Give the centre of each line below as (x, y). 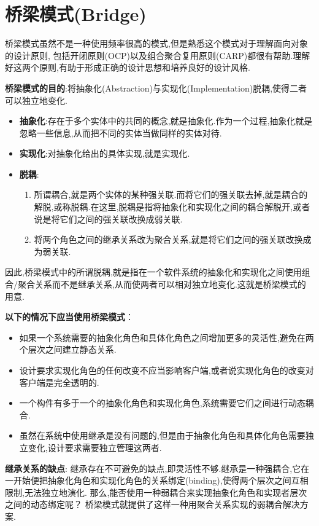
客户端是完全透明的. (59, 382)
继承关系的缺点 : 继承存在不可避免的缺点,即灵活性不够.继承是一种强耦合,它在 (157, 468)
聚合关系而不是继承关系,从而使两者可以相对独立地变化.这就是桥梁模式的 (162, 284)
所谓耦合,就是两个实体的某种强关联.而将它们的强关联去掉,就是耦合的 (171, 194)
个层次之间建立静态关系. (68, 349)
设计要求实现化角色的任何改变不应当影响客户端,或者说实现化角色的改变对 (167, 370)
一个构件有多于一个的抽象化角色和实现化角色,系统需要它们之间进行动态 (162, 403)
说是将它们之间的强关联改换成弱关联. (108, 218)
